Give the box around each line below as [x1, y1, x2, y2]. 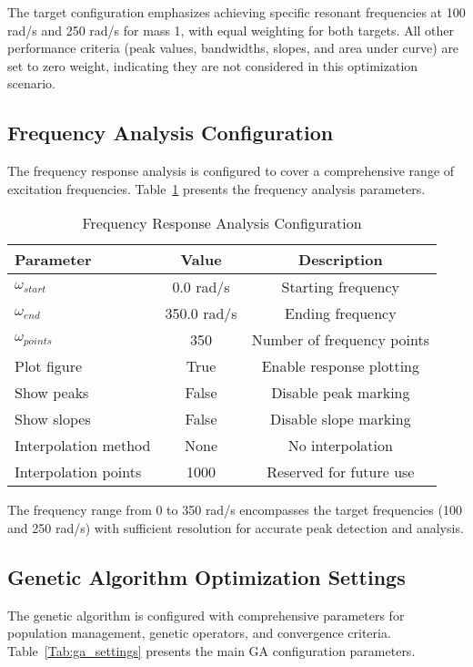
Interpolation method [15, 435, 151, 457]
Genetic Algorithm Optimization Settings [7, 562, 406, 590]
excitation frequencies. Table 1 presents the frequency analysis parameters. [7, 179, 426, 198]
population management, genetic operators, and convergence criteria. [7, 623, 391, 642]
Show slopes [15, 408, 91, 430]
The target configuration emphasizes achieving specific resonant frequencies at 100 [7, 3, 466, 21]
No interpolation [287, 435, 393, 457]
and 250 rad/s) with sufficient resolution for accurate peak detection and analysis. [7, 518, 464, 537]
